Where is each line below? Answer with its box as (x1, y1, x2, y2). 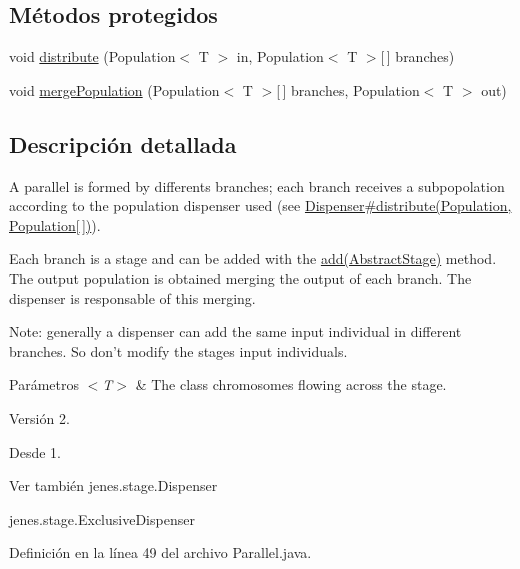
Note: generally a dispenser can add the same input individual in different (9, 321, 462, 342)
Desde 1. (9, 441, 61, 462)
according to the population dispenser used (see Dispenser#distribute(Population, (9, 195, 512, 216)
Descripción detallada (9, 128, 237, 159)
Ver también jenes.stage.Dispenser (9, 475, 218, 496)
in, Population (236, 46, 324, 67)
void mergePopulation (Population (9, 79, 220, 100)
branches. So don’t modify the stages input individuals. (9, 340, 348, 361)
